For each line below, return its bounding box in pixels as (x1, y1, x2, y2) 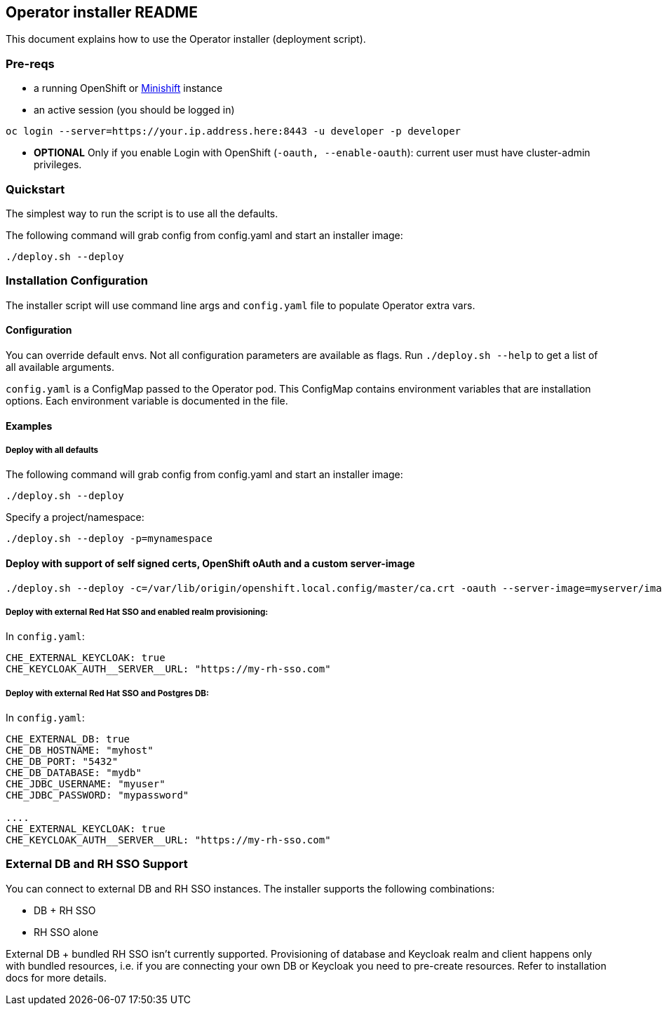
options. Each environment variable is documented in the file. (6, 394, 288, 407)
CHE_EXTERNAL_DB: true (6, 733, 130, 745)
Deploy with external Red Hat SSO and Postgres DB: (6, 688, 209, 698)
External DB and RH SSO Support (6, 857, 188, 871)
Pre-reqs (6, 56, 55, 71)
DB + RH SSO (34, 904, 96, 916)
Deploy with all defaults (6, 445, 99, 455)
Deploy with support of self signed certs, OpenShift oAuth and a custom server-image (6, 557, 415, 569)
